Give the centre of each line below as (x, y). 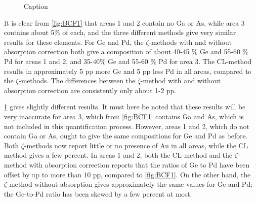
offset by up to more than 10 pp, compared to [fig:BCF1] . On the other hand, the (127, 174)
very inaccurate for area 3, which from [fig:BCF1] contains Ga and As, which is (124, 116)
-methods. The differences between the (77, 81)
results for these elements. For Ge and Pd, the (74, 42)
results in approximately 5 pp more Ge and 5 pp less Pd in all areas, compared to (128, 71)
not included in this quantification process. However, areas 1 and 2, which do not (127, 126)
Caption (36, 6)
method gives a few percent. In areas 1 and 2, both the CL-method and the (118, 155)
